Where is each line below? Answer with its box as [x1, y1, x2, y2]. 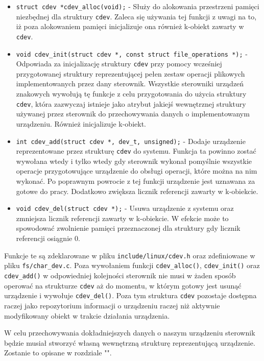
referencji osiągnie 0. [16, 233, 80, 244]
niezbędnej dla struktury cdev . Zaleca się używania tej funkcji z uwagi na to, [16, 11, 257, 21]
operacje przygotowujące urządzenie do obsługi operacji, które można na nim [16, 165, 257, 176]
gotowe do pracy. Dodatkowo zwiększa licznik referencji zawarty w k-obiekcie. [16, 185, 258, 196]
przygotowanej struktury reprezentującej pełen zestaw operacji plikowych [16, 68, 245, 79]
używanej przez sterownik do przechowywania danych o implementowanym [16, 108, 250, 119]
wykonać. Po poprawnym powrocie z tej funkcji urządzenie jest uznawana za [16, 176, 255, 186]
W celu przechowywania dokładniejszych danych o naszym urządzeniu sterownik [4, 327, 255, 338]
